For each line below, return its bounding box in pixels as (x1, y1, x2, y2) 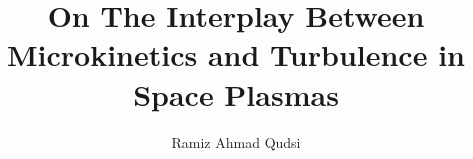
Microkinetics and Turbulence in (7, 34, 465, 75)
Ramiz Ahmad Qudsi (171, 131, 301, 152)
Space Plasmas (133, 73, 339, 114)
